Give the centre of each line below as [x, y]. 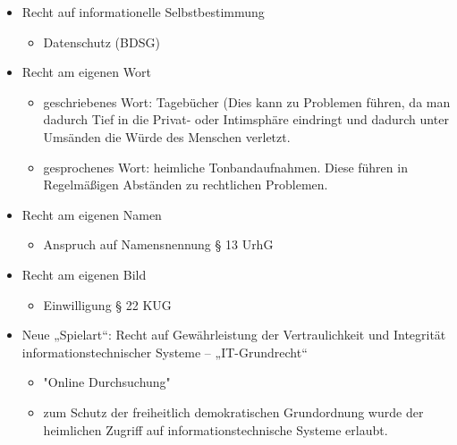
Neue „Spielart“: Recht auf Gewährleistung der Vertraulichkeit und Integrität [234, 335]
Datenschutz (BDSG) [102, 42]
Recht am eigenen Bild [84, 274]
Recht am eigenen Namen [92, 214]
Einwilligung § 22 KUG [107, 304]
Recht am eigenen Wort [86, 72]
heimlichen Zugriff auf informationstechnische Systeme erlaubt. [216, 429]
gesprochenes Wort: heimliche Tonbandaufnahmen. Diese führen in [225, 167]
